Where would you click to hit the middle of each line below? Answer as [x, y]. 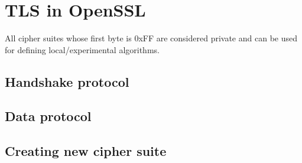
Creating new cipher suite [86, 151]
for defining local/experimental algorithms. [82, 49]
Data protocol [48, 116]
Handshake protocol [67, 81]
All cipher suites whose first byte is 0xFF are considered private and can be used [151, 38]
